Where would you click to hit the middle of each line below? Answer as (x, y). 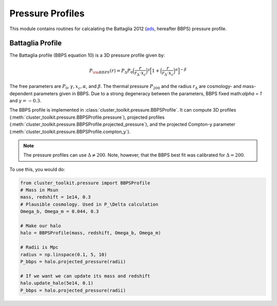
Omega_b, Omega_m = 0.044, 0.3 (60, 212)
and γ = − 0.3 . (25, 100)
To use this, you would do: (37, 169)
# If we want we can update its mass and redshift (85, 276)
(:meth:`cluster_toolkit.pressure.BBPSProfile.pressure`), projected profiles (87, 117)
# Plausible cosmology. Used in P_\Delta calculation (89, 204)
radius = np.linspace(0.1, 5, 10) (64, 254)
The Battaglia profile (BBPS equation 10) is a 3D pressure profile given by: (87, 55)
